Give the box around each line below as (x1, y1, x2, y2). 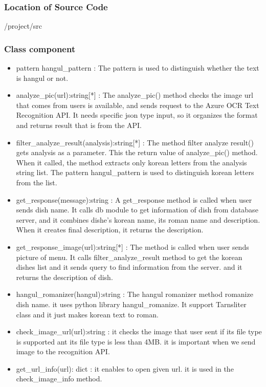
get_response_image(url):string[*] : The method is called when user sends (16, 241, 249, 252)
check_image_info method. (16, 373, 102, 384)
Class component (4, 42, 76, 55)
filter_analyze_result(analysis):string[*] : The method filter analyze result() (16, 137, 254, 147)
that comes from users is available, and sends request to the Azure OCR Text (16, 99, 259, 110)
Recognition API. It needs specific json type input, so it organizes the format (16, 110, 258, 120)
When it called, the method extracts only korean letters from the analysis (16, 157, 247, 167)
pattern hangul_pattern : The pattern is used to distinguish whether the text (16, 62, 259, 73)
